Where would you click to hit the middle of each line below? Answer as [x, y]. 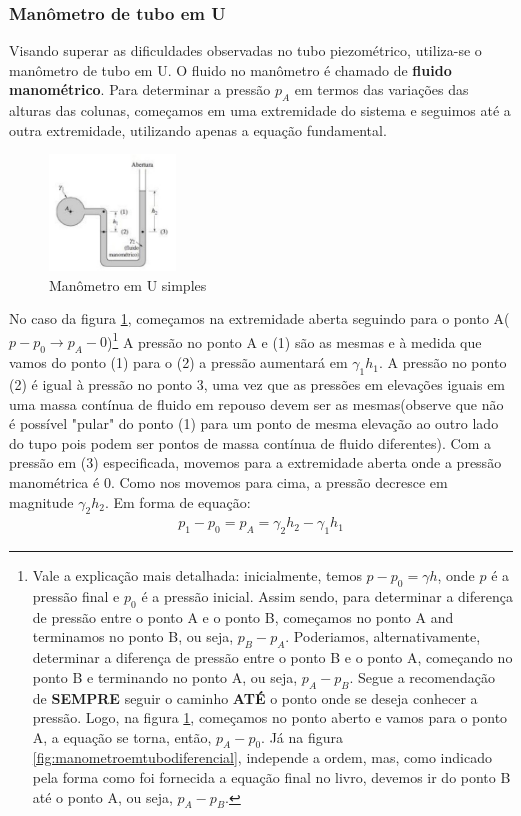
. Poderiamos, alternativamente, [383, 636]
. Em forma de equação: [177, 501]
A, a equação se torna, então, [122, 736]
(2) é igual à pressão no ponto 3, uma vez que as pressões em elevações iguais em [257, 383]
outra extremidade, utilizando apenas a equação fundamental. [198, 129]
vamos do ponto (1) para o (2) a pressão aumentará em [178, 362]
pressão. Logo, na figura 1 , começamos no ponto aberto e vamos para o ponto [270, 717]
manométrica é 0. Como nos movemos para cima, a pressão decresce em [228, 481]
